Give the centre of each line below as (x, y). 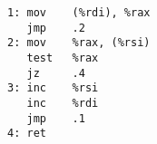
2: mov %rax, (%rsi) (79, 43)
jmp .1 (56, 118)
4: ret (27, 134)
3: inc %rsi (53, 88)
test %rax (63, 58)
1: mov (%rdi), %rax (79, 13)
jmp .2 (56, 28)
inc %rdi (63, 103)
